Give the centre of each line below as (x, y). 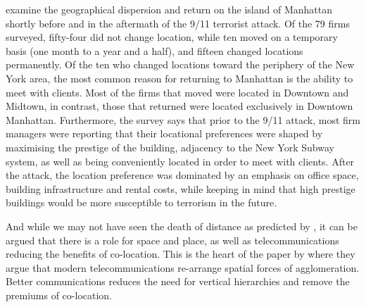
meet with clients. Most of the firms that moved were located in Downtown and (177, 92)
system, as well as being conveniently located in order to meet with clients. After (180, 161)
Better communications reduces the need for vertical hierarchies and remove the (178, 281)
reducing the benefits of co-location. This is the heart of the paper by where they (181, 254)
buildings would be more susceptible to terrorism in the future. (141, 202)
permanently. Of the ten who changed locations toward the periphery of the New (180, 64)
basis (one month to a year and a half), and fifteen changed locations (154, 50)
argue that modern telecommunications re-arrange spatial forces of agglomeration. (183, 267)
